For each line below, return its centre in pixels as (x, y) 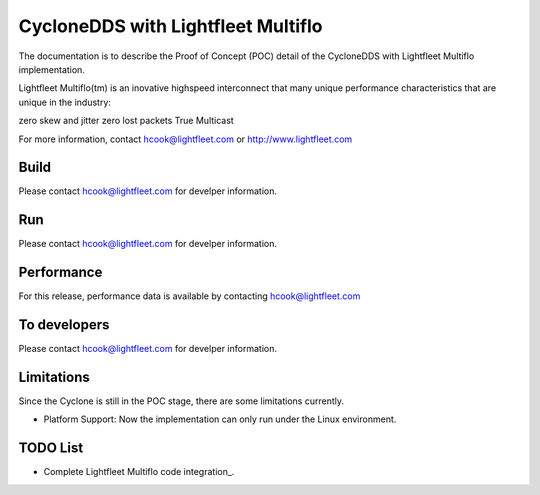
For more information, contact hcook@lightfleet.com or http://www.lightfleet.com (185, 139)
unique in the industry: (65, 102)
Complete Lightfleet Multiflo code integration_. (139, 472)
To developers (64, 325)
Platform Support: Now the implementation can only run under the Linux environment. (220, 419)
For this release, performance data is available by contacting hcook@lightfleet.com (189, 296)
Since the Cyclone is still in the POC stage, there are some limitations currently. (181, 401)
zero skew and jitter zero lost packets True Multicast (126, 121)
